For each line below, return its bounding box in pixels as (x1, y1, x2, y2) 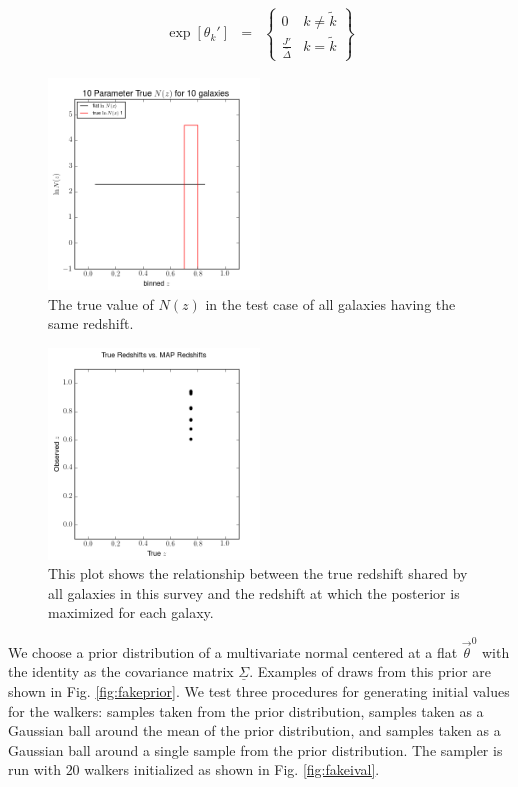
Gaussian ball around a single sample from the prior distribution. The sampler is (8, 739, 503, 760)
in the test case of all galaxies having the (205, 293, 456, 314)
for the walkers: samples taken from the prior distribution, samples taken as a (8, 700, 484, 721)
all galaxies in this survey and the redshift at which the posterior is (48, 582, 460, 603)
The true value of (48, 293, 154, 314)
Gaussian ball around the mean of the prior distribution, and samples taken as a (8, 720, 501, 741)
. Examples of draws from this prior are (249, 661, 492, 682)
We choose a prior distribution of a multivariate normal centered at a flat (8, 641, 458, 662)
